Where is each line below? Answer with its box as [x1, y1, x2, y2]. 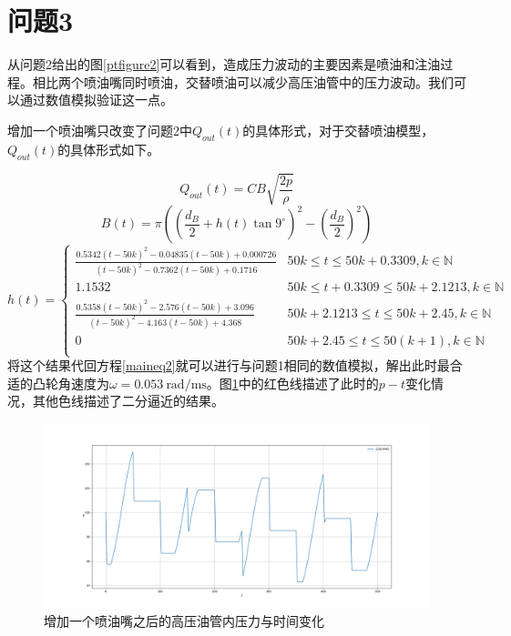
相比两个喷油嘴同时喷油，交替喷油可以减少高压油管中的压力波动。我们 [32, 72, 454, 91]
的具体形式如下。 [57, 139, 160, 158]
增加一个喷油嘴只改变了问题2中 [7, 120, 192, 139]
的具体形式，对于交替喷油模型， [242, 120, 434, 139]
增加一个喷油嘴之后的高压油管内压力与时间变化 [44, 611, 324, 631]
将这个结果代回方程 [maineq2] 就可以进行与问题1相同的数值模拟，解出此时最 [7, 356, 450, 375]
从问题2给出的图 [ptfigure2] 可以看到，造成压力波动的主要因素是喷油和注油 [7, 55, 441, 74]
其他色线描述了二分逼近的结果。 [32, 391, 224, 410]
